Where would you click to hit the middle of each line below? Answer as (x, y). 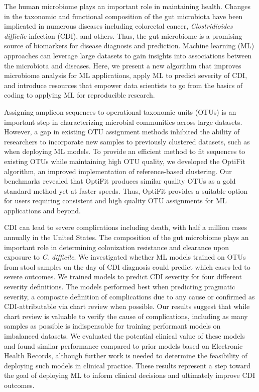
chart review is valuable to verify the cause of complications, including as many (126, 316)
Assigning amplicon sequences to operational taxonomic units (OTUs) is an (120, 111)
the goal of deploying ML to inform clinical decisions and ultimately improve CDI (130, 375)
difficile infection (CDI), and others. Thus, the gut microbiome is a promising (123, 35)
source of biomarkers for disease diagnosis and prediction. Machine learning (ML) (129, 46)
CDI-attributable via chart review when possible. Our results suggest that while (127, 306)
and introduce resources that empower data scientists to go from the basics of (123, 85)
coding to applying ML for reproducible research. (80, 95)
